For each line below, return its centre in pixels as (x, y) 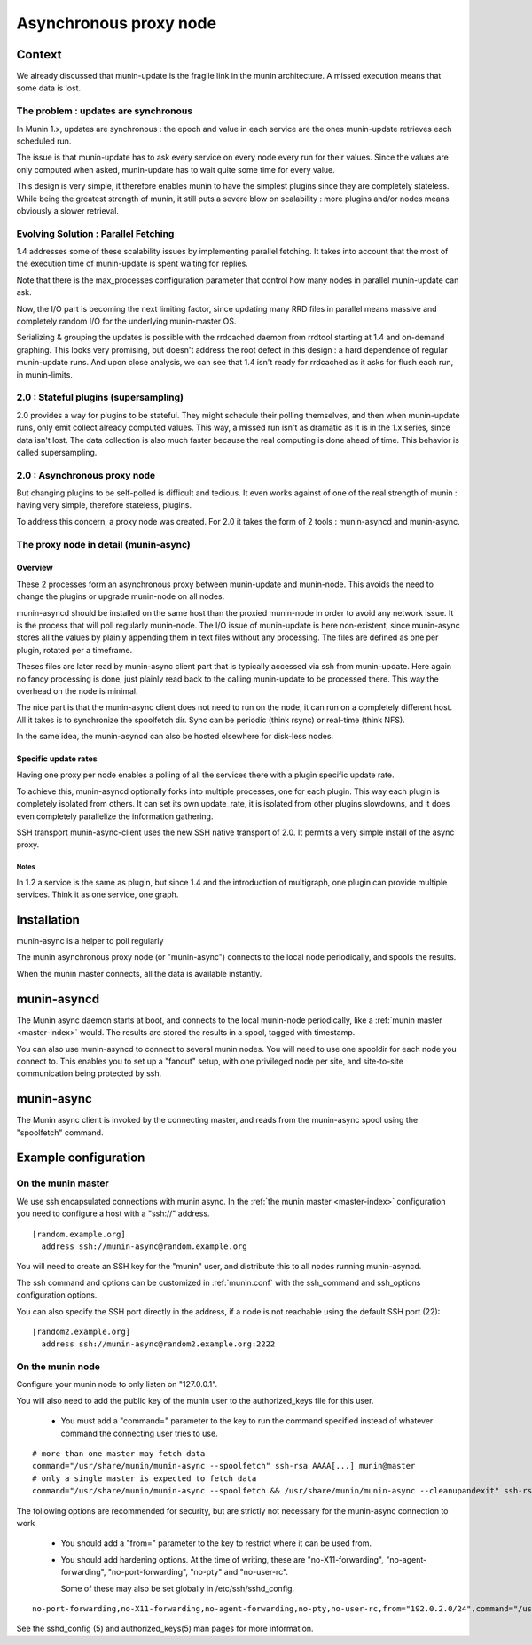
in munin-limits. (44, 374)
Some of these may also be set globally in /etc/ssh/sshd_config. (178, 1588)
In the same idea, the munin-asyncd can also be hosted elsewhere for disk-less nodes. (175, 737)
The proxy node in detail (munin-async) (103, 544)
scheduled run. (44, 141)
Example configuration (81, 1158)
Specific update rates (57, 759)
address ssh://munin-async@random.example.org (144, 1246)
